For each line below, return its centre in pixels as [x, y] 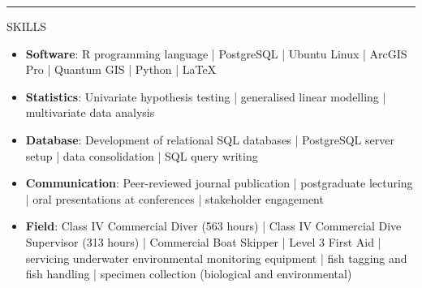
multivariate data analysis [90, 112]
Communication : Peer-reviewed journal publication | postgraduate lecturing [219, 183]
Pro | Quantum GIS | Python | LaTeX [121, 69]
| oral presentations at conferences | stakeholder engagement [174, 198]
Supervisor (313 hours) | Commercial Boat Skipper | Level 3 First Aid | [203, 241]
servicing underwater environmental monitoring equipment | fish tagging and [216, 258]
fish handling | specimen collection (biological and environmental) [189, 274]
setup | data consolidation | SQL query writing [142, 155]
